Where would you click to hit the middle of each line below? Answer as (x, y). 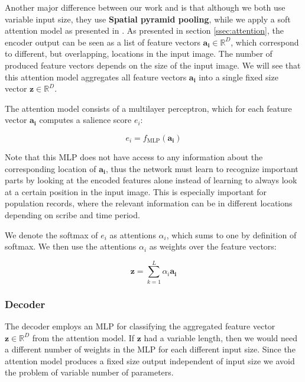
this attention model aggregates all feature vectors (96, 77)
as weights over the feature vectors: (213, 246)
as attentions (133, 234)
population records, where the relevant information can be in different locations (149, 203)
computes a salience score (85, 120)
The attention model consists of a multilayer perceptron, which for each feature (148, 108)
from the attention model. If (83, 337)
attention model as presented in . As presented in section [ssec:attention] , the (144, 30)
